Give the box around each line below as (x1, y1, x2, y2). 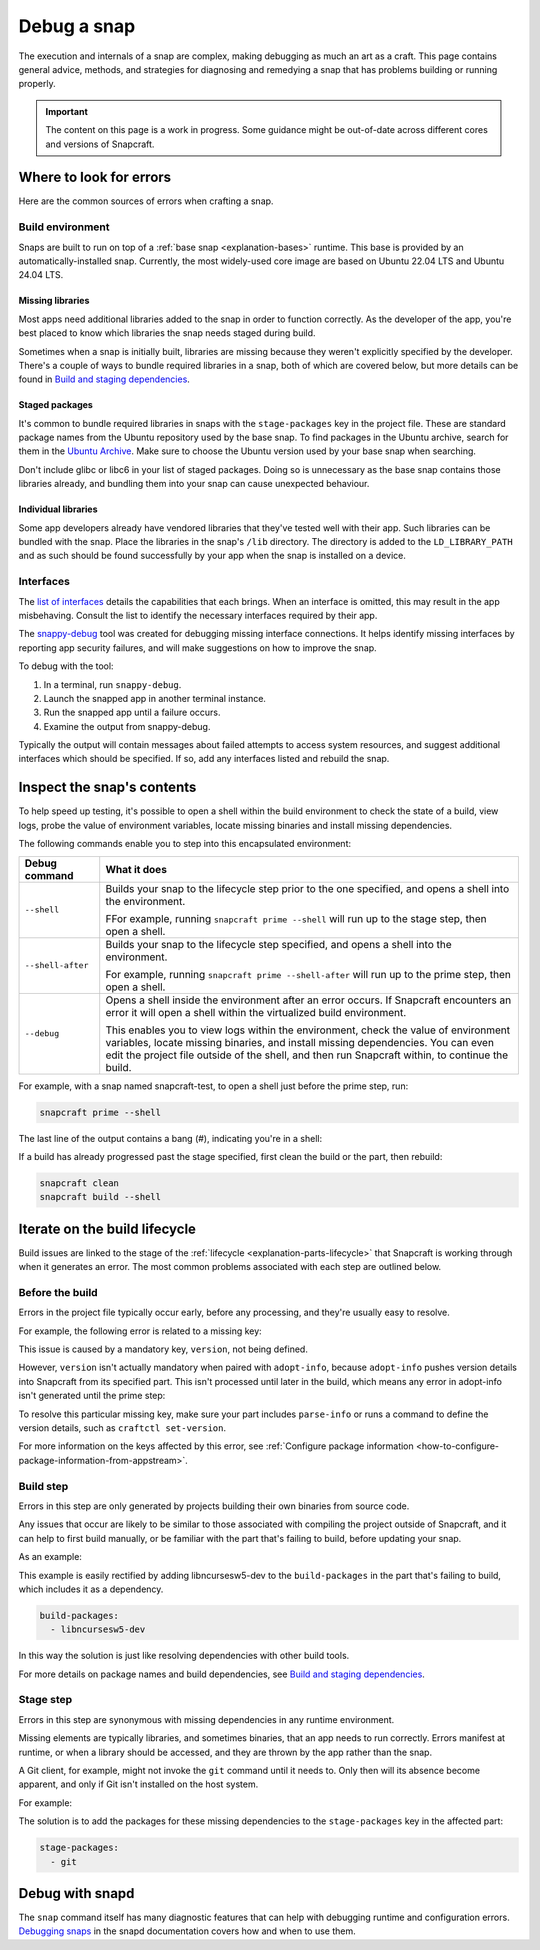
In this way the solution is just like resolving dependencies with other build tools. (18, 1650, 350, 1662)
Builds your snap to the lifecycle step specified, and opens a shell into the (105, 937, 452, 951)
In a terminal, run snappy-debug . (43, 678, 182, 690)
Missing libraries (18, 295, 90, 307)
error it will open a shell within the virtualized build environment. (105, 1005, 407, 1019)
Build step (18, 1479, 69, 1493)
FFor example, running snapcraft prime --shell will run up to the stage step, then (105, 911, 487, 925)
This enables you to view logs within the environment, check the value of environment (105, 1023, 510, 1037)
